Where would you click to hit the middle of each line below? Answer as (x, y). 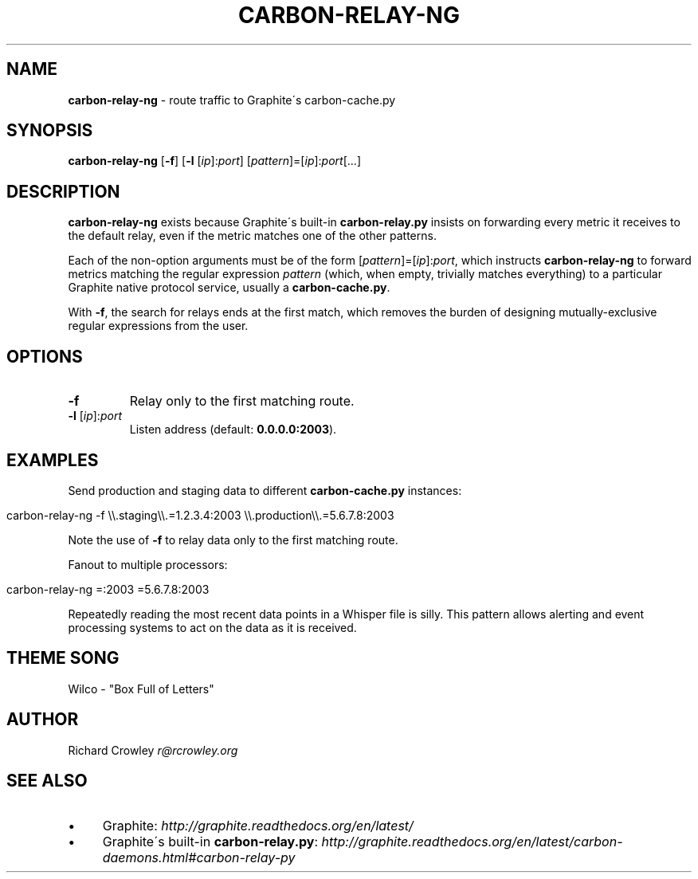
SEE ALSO (47, 781)
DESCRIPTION (63, 191)
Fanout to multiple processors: (148, 564)
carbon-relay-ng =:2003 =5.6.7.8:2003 (108, 589)
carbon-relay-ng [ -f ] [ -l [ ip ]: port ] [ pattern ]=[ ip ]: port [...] (214, 161)
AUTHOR (43, 720)
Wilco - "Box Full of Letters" (141, 689)
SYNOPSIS (50, 131)
